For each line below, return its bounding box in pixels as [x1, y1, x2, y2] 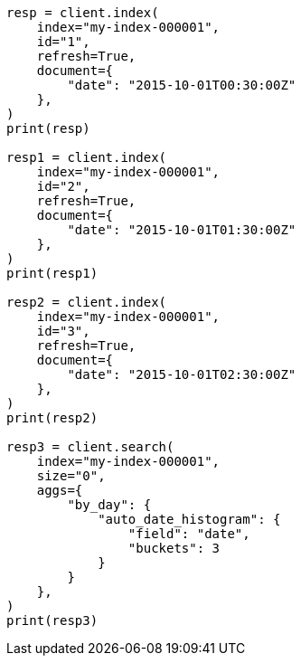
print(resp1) [6, 266, 99, 280]
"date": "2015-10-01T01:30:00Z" [67, 223, 296, 237]
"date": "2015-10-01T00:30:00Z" [67, 78, 296, 92]
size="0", [36, 469, 106, 483]
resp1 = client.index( [6, 150, 167, 165]
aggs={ [36, 483, 83, 497]
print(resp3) [6, 613, 99, 628]
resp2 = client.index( [6, 295, 167, 309]
